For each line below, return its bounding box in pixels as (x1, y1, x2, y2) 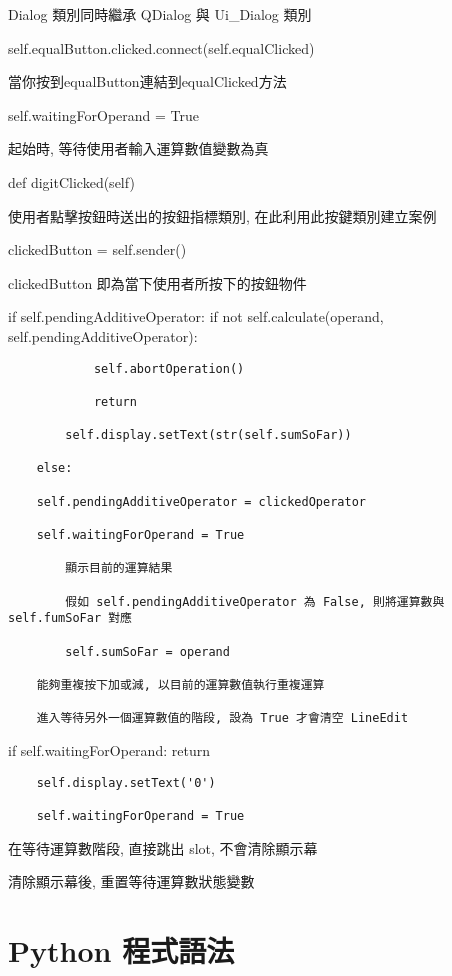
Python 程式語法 (8, 929, 235, 970)
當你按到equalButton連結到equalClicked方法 (8, 71, 287, 92)
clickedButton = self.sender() (8, 239, 187, 260)
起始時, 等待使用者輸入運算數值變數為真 (8, 138, 269, 159)
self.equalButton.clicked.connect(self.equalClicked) (8, 37, 315, 58)
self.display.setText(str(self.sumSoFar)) (65, 428, 352, 443)
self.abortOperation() (93, 361, 245, 376)
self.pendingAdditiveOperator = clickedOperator (36, 494, 366, 509)
